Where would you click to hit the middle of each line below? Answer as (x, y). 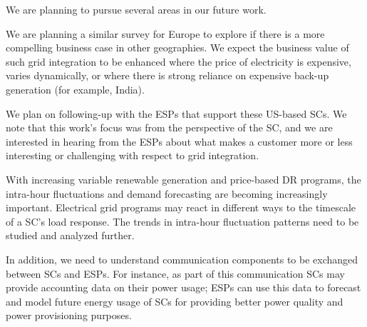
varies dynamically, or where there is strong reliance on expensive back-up (167, 75)
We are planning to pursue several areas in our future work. (136, 9)
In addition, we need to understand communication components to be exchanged (182, 259)
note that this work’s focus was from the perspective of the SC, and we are (169, 127)
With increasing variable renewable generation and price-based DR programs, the (183, 179)
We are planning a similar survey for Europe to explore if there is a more (165, 33)
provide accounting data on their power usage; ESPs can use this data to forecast (183, 287)
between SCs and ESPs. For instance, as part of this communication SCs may (175, 273)
